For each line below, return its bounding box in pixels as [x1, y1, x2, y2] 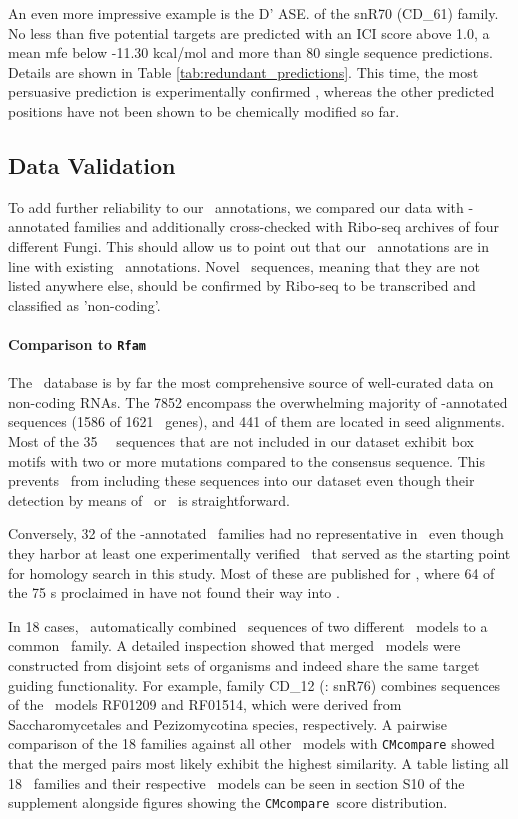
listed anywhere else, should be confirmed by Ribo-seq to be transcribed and [8, 275, 476, 296]
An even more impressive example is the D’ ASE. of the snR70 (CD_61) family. [8, 3, 499, 23]
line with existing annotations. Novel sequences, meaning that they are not [8, 255, 481, 276]
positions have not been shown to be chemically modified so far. [8, 100, 400, 121]
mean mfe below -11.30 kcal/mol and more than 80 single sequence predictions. [8, 42, 493, 63]
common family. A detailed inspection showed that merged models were [8, 635, 461, 656]
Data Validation [8, 149, 176, 180]
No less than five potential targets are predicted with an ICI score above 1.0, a [8, 22, 490, 43]
